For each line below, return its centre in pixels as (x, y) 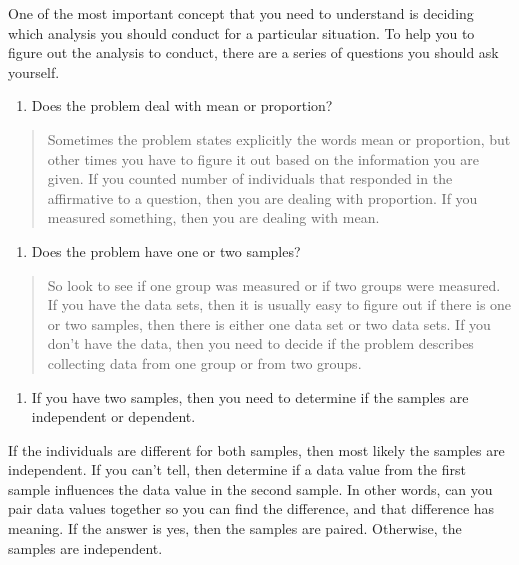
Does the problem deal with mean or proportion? (182, 105)
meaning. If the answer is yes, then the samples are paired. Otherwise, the (235, 528)
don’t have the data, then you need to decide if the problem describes (260, 343)
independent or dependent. (113, 416)
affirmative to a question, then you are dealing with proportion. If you (262, 197)
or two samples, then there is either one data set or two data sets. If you (269, 323)
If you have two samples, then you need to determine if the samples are (250, 396)
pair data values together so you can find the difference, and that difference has (251, 508)
